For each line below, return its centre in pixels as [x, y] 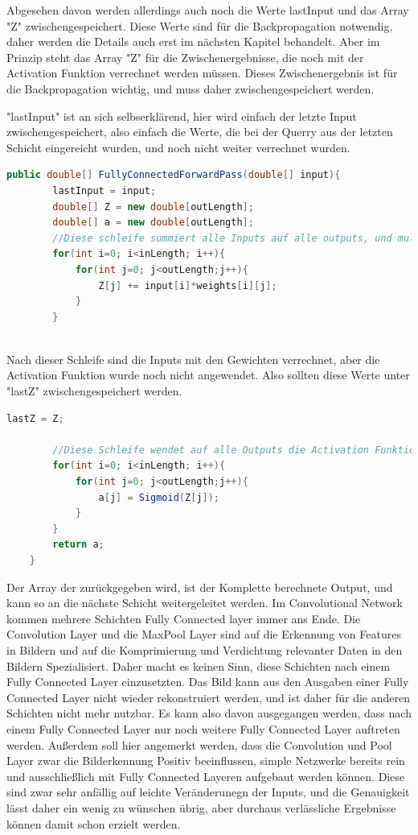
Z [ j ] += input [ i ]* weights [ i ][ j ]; [188, 285]
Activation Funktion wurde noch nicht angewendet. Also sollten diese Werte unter [208, 375]
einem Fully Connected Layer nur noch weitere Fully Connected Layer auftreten [203, 728]
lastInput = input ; [104, 190]
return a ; [78, 545]
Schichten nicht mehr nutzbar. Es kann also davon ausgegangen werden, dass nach [209, 713]
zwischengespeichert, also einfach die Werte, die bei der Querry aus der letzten [200, 132]
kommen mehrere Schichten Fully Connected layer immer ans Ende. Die [184, 618]
